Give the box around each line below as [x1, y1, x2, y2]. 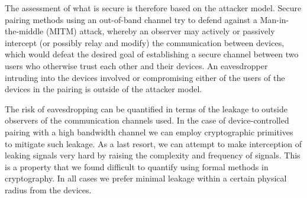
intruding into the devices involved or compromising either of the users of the [5, 71, 285, 83]
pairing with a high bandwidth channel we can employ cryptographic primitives [5, 125, 293, 138]
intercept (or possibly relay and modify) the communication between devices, [5, 36, 285, 48]
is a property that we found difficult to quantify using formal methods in [5, 160, 269, 173]
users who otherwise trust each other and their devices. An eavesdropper [5, 59, 268, 72]
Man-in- [260, 13, 289, 25]
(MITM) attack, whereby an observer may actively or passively [46, 25, 275, 37]
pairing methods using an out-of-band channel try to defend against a [5, 13, 257, 25]
